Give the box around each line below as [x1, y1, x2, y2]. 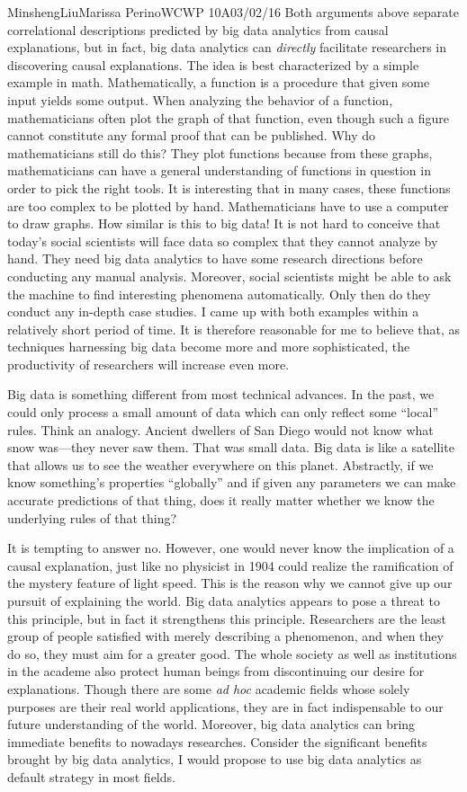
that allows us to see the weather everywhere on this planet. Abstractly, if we [7, 455, 434, 474]
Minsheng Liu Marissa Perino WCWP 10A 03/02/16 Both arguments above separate [7, 3, 459, 21]
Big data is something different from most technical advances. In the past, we [7, 385, 435, 404]
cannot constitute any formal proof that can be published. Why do [7, 126, 376, 145]
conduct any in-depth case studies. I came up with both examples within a [7, 302, 419, 321]
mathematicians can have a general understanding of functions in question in [7, 161, 431, 180]
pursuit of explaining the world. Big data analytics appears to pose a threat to [7, 592, 440, 610]
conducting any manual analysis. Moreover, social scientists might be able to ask [7, 266, 452, 285]
